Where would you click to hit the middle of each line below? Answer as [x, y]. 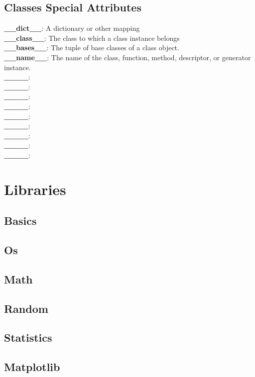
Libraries [35, 189]
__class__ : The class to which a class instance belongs [92, 38]
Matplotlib [32, 367]
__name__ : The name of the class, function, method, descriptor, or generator [127, 57]
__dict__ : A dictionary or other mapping [72, 28]
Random [26, 308]
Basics [20, 221]
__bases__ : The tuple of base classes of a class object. [92, 47]
